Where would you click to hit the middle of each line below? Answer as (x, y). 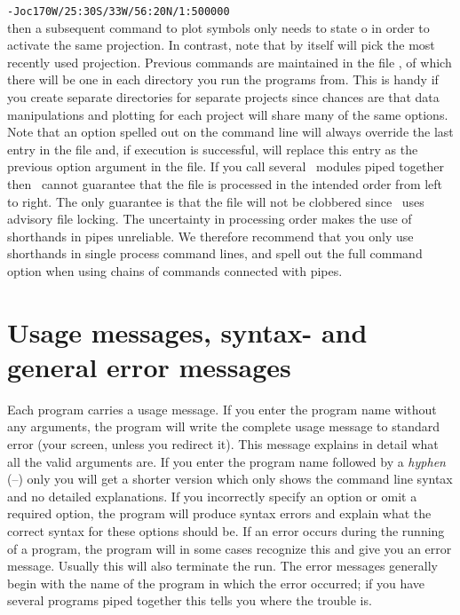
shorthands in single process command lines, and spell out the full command (215, 253)
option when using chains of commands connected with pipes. (175, 270)
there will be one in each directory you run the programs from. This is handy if (223, 79)
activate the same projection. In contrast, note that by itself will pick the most (221, 45)
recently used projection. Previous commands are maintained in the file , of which (230, 62)
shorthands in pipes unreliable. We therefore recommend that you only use (210, 236)
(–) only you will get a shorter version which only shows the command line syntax (230, 479)
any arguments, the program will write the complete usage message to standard (224, 426)
